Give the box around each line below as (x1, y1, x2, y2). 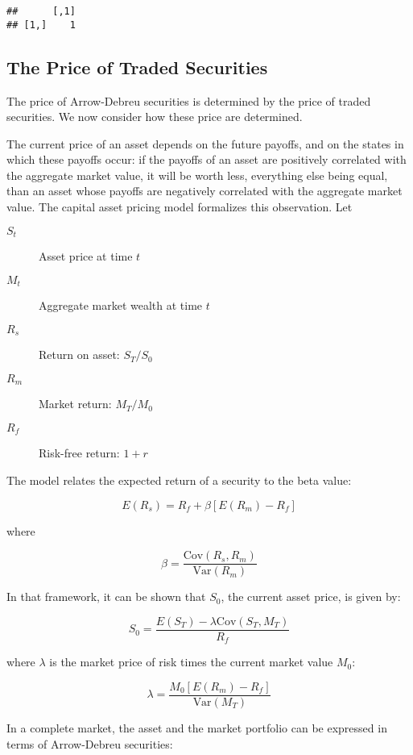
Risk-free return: (39, 444, 120, 461)
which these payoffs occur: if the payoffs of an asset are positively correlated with (6, 151, 407, 168)
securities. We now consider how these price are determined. (6, 108, 303, 125)
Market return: (39, 395, 112, 412)
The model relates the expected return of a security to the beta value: (6, 471, 352, 488)
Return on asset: (39, 346, 120, 363)
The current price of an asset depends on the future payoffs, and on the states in (6, 135, 404, 152)
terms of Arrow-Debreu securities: (6, 735, 173, 752)
